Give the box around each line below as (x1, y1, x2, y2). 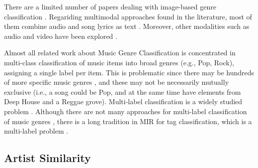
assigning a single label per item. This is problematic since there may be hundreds (4, 67, 255, 77)
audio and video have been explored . (4, 30, 117, 41)
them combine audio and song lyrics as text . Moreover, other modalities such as (4, 21, 250, 31)
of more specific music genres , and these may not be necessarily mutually (4, 77, 229, 87)
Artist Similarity (4, 150, 91, 166)
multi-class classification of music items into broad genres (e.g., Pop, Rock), (4, 57, 234, 67)
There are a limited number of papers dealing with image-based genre (4, 1, 216, 11)
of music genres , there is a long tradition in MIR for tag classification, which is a (4, 116, 252, 126)
